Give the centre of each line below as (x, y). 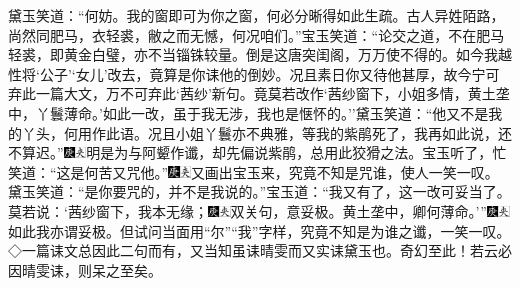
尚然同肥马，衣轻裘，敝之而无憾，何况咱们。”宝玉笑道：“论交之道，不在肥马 (256, 34)
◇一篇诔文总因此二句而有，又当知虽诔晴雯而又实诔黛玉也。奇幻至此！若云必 (260, 250)
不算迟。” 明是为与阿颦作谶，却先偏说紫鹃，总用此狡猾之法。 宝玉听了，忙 (257, 152)
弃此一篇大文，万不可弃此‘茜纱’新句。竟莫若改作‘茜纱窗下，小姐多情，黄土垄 (259, 93)
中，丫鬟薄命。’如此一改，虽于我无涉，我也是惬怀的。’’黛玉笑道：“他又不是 (248, 112)
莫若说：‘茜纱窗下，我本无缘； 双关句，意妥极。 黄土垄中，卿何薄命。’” (247, 210)
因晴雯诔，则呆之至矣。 (85, 269)
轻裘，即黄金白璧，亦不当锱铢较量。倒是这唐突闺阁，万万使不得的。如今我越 (260, 54)
